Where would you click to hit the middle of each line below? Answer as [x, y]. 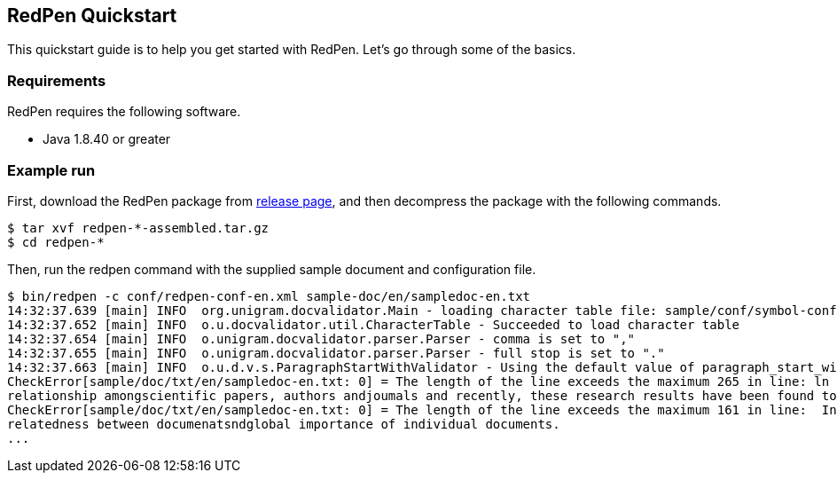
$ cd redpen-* [56, 242]
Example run [51, 170]
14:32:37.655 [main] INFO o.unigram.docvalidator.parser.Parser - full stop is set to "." [336, 353]
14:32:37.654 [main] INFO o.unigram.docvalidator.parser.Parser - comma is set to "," [321, 338]
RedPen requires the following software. [124, 112]
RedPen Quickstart [92, 16]
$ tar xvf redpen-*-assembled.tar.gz [138, 228]
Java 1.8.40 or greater [107, 139]
